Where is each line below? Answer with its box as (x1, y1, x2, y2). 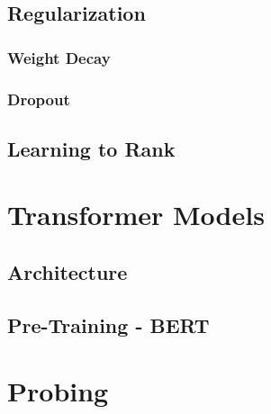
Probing (7, 373, 109, 409)
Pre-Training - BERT (7, 310, 210, 338)
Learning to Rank (7, 134, 176, 162)
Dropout (7, 87, 70, 110)
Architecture (7, 258, 128, 286)
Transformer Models (7, 196, 265, 233)
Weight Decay (7, 46, 111, 68)
